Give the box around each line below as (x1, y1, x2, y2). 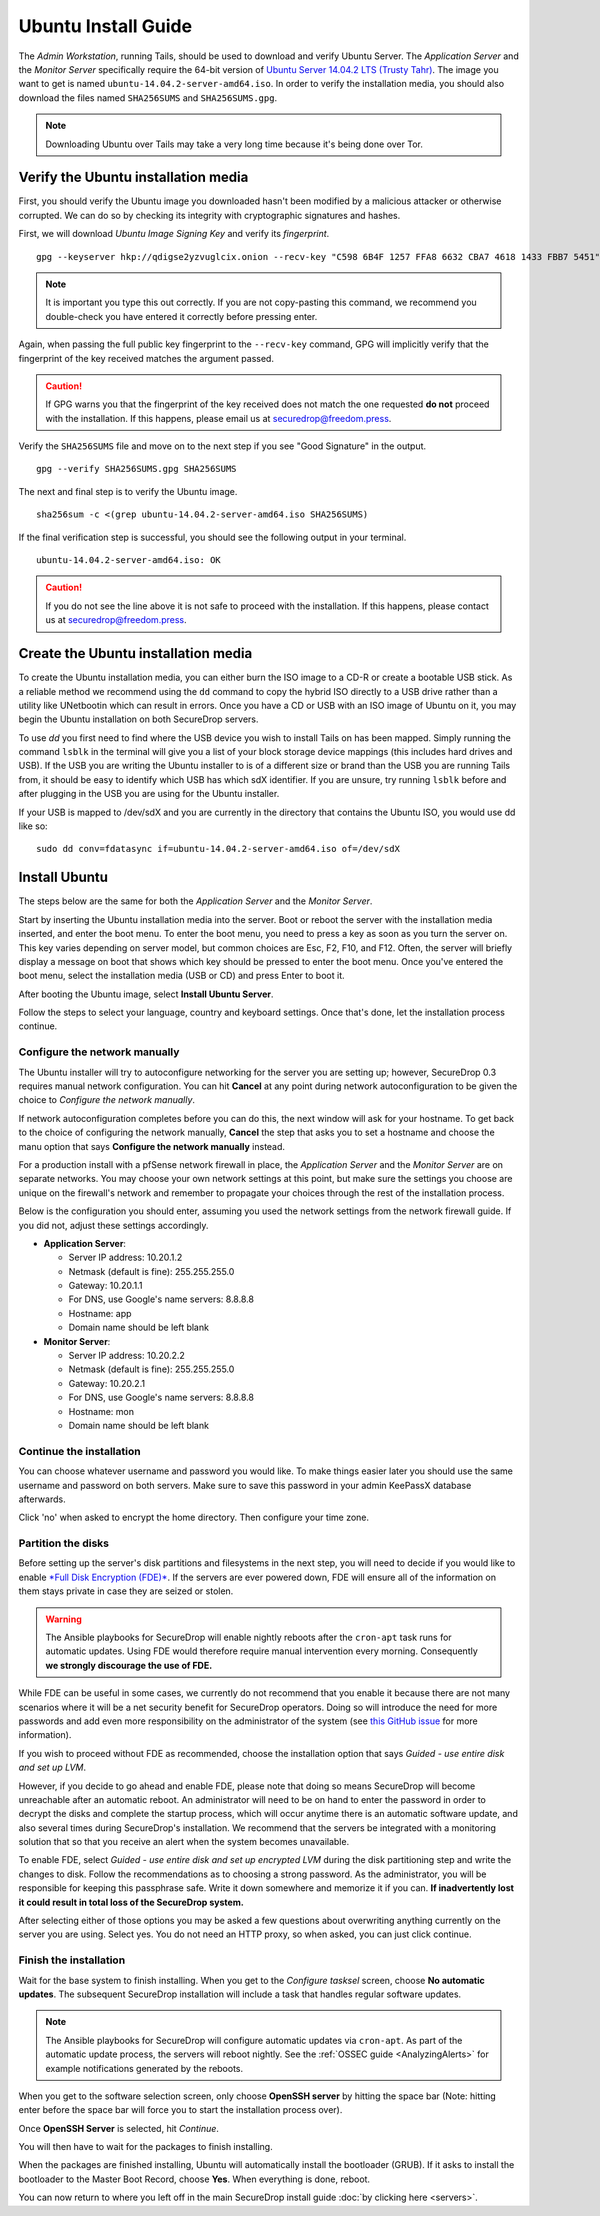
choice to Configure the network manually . (18, 1094, 195, 1106)
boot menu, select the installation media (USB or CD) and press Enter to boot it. (18, 970, 345, 982)
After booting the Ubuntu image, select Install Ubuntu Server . (18, 988, 274, 1000)
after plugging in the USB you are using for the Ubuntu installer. (18, 788, 280, 800)
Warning (45, 1613, 82, 1625)
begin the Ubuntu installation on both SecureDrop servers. (18, 713, 259, 725)
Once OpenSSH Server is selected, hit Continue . (18, 2122, 220, 2134)
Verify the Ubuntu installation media (18, 169, 249, 186)
